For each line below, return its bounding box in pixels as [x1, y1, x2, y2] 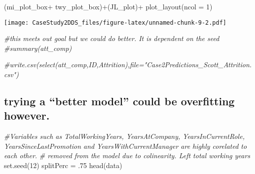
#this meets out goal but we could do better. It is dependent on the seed [4, 33, 219, 43]
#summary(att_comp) [4, 43, 72, 53]
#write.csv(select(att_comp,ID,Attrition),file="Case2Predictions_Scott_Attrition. [4, 59, 252, 70]
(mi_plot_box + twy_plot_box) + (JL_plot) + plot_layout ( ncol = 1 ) [4, 1, 213, 11]
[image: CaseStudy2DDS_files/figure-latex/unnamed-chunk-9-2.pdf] [4, 19, 227, 26]
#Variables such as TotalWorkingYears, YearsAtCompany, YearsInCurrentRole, [4, 131, 245, 141]
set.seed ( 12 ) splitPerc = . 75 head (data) [4, 160, 122, 170]
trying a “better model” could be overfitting [4, 93, 235, 109]
